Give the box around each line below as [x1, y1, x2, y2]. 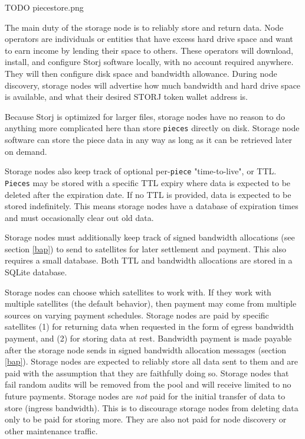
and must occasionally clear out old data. [5, 211, 154, 223]
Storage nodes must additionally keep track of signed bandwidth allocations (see [5, 231, 295, 243]
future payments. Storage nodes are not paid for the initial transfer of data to [5, 390, 286, 402]
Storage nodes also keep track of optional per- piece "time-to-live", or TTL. [5, 165, 277, 177]
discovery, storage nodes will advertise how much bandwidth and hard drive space [5, 79, 301, 91]
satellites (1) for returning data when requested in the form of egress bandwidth [5, 320, 294, 333]
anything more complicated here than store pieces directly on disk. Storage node [5, 122, 300, 134]
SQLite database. [5, 266, 67, 278]
